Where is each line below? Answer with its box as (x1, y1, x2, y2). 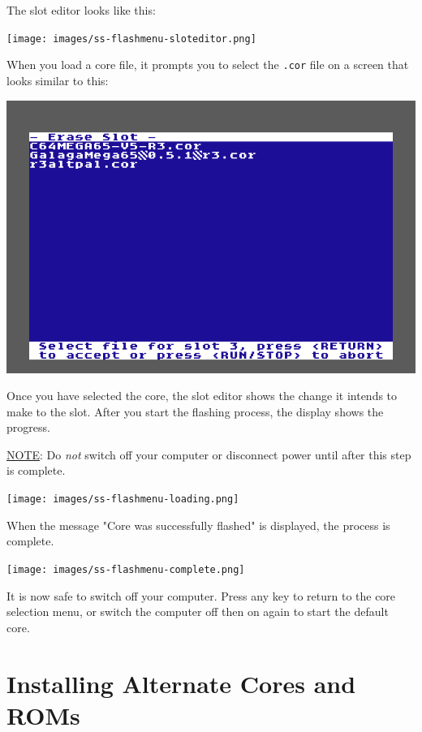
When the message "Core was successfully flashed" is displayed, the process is (6, 516, 390, 533)
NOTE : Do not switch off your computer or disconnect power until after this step (6, 446, 411, 463)
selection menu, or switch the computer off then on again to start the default (6, 603, 389, 620)
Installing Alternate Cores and (6, 666, 356, 700)
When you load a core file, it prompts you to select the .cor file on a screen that (6, 56, 409, 73)
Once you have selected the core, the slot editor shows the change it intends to (6, 387, 398, 404)
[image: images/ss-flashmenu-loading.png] (6, 493, 239, 506)
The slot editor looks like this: (6, 2, 156, 18)
